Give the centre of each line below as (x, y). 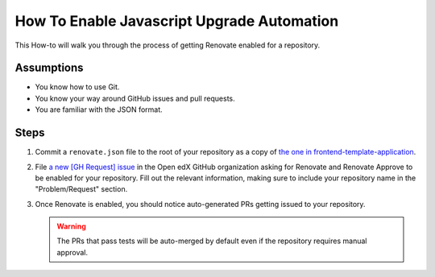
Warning (71, 226)
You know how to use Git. (77, 87)
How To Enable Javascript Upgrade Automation (177, 21)
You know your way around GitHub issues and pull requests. (135, 98)
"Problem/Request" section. (81, 189)
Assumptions (49, 68)
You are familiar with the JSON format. (99, 110)
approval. (72, 252)
